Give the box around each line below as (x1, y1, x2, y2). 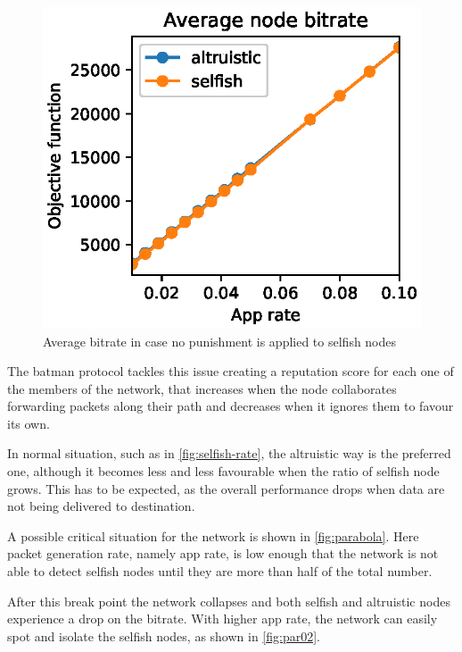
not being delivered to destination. (7, 497, 195, 515)
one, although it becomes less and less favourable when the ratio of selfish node (7, 462, 440, 481)
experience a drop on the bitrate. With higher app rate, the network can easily (7, 609, 438, 628)
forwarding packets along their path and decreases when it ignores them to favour (7, 397, 454, 415)
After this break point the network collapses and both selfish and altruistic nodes (7, 591, 450, 610)
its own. (7, 414, 50, 432)
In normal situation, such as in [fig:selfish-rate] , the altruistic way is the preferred (7, 444, 451, 463)
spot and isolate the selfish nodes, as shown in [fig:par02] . (7, 626, 320, 645)
